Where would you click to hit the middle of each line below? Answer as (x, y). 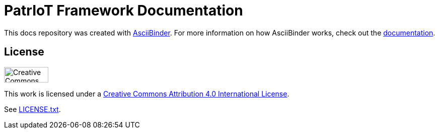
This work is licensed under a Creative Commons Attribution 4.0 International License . (147, 93)
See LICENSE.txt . (32, 109)
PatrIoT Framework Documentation (124, 10)
